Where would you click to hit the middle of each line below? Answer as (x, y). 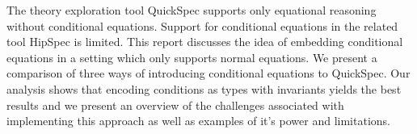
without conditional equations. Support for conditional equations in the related (202, 25)
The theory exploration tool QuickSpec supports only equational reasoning (192, 10)
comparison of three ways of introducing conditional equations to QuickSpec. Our (208, 73)
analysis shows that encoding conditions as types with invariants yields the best (204, 88)
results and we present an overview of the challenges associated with (175, 105)
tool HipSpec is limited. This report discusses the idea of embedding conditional (205, 42)
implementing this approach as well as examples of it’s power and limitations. (198, 121)
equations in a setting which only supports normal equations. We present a (192, 57)
